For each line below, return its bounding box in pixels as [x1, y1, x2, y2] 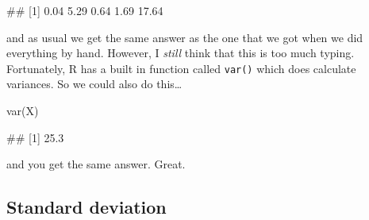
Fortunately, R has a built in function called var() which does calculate [6, 60, 356, 76]
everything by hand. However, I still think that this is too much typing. [6, 44, 355, 61]
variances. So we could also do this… [6, 75, 183, 92]
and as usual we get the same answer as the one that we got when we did [6, 29, 363, 45]
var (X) [6, 102, 39, 119]
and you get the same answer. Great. [6, 156, 186, 172]
